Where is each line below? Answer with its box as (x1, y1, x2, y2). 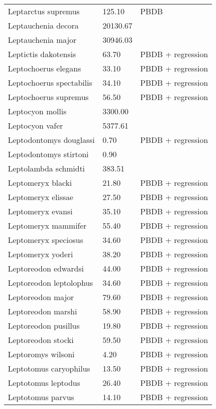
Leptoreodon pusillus (8, 320, 80, 331)
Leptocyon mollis (8, 105, 66, 117)
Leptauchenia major (8, 34, 77, 45)
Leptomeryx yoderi (8, 248, 73, 260)
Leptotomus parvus (8, 391, 74, 403)
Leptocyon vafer (8, 120, 63, 131)
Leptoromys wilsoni (8, 348, 75, 360)
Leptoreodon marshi (8, 306, 77, 317)
